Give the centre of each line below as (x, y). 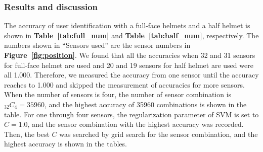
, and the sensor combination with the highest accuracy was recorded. (136, 124)
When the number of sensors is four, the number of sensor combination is (118, 94)
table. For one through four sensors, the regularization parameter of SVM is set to (131, 114)
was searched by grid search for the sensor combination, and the (159, 134)
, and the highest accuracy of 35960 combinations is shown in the (145, 104)
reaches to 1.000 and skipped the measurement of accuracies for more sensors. (124, 84)
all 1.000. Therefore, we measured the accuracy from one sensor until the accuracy (131, 75)
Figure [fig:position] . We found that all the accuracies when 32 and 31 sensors (130, 55)
